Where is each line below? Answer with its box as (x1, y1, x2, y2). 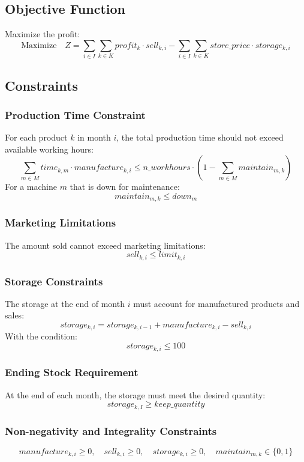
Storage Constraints (5, 273, 103, 288)
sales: (5, 309, 25, 321)
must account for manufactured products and (133, 297, 300, 309)
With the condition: (5, 330, 77, 342)
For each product (5, 131, 68, 144)
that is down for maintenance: (70, 180, 180, 193)
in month (77, 131, 111, 144)
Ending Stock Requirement (5, 365, 139, 380)
